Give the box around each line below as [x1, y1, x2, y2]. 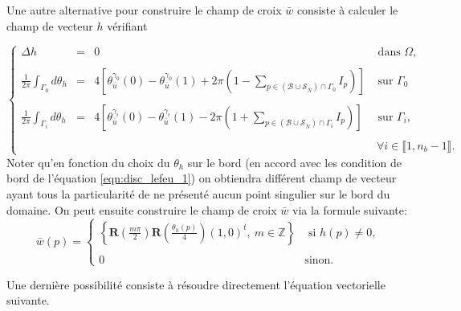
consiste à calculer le [296, 2, 398, 18]
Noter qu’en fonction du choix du [6, 153, 170, 170]
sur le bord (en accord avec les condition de [187, 153, 402, 170]
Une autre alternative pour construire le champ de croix [6, 2, 282, 18]
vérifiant [107, 17, 148, 34]
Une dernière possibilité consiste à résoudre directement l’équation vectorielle [6, 276, 386, 293]
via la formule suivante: [292, 201, 407, 218]
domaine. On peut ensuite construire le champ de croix [6, 201, 277, 218]
